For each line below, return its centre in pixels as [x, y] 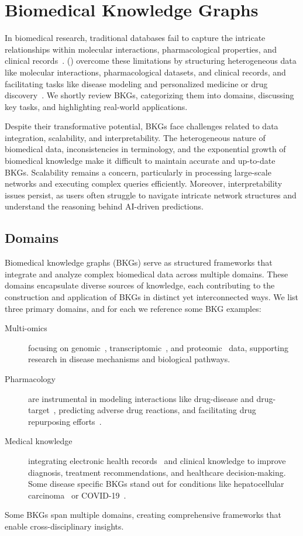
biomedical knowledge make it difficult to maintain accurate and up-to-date [140, 161]
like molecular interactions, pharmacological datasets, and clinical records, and [145, 72]
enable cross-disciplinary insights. [64, 526]
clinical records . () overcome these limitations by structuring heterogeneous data [151, 61]
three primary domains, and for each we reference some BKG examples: [133, 308]
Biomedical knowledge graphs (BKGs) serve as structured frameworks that [139, 262]
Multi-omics [26, 328]
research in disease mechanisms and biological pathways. [129, 359]
